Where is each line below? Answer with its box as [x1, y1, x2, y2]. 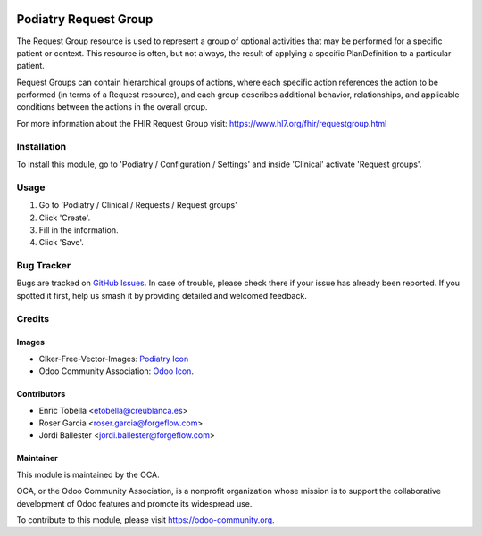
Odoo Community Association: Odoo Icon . [38, 366, 194, 376]
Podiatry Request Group [16, 12, 154, 27]
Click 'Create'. [38, 212, 91, 223]
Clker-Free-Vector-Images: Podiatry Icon [38, 353, 189, 364]
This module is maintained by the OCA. [16, 469, 160, 480]
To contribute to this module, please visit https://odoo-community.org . [16, 514, 276, 525]
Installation [16, 140, 67, 153]
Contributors [16, 389, 66, 400]
